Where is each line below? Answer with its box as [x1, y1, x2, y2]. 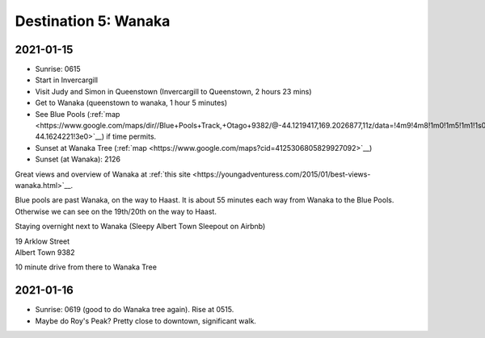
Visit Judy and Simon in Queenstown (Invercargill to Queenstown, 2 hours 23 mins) [35, 86, 312, 96]
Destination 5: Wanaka [15, 12, 171, 30]
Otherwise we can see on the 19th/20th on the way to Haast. [15, 207, 217, 216]
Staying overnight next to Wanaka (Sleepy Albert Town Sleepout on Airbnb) [15, 222, 266, 232]
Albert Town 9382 [15, 247, 76, 257]
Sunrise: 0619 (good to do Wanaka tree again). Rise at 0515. [35, 305, 234, 315]
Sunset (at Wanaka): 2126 [35, 154, 121, 165]
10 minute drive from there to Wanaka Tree [15, 262, 158, 272]
